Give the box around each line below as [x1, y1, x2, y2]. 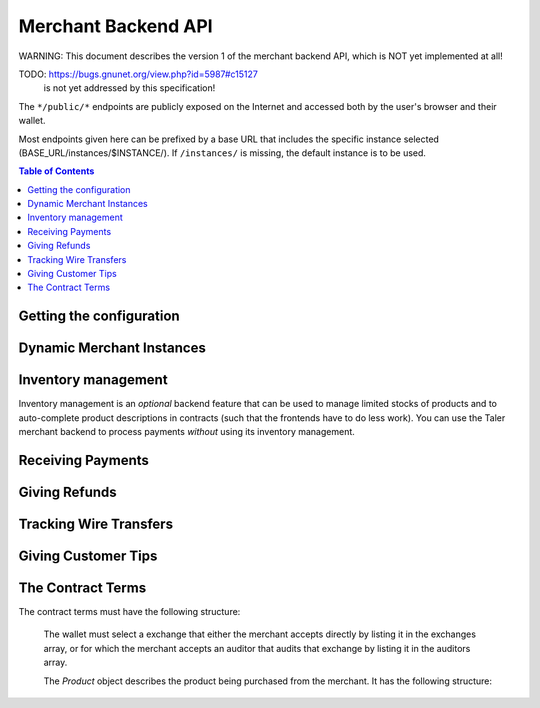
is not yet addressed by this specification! [43, 82, 216, 94]
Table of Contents [18, 165, 95, 177]
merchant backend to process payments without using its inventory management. [18, 426, 355, 438]
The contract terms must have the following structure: [18, 606, 241, 618]
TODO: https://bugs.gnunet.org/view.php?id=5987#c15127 [18, 68, 259, 80]
